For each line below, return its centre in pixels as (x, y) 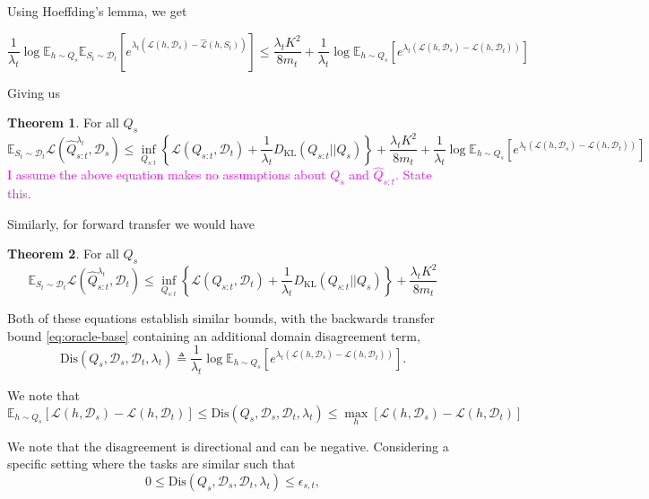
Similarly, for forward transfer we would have (131, 223)
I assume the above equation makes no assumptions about (167, 175)
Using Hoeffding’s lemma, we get (97, 11)
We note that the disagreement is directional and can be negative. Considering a (228, 446)
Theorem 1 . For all (63, 123)
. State (413, 175)
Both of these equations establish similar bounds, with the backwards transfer (221, 317)
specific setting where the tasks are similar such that (151, 464)
